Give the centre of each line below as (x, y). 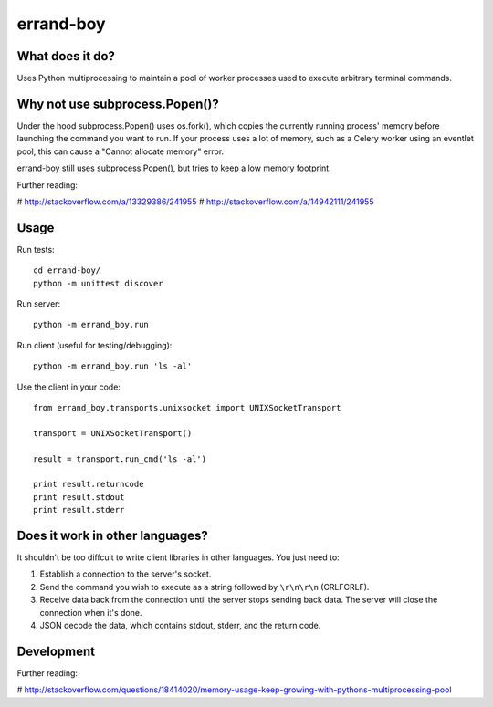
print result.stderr (79, 510)
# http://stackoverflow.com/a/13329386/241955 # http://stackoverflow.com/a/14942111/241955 (195, 202)
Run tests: (36, 249)
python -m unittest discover (98, 283)
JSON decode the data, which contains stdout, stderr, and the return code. (180, 625)
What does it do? (66, 56)
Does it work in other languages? (113, 535)
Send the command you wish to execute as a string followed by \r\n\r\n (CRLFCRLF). (205, 587)
